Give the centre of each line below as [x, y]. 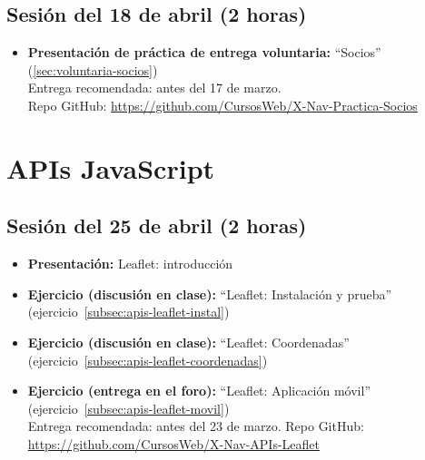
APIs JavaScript [111, 167]
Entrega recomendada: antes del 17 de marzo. [154, 88]
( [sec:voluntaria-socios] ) [93, 69]
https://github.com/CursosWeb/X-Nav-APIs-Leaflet [173, 443]
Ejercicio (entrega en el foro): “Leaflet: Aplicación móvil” [199, 391]
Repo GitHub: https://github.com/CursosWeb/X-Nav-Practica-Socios [222, 105]
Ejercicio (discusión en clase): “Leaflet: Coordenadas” [188, 342]
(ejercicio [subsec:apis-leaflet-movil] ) [128, 408]
